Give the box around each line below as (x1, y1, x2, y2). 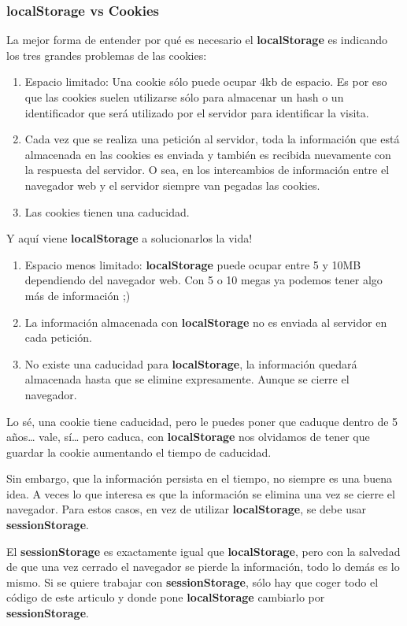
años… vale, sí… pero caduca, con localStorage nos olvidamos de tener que (6, 428, 370, 445)
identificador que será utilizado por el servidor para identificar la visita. (24, 104, 369, 120)
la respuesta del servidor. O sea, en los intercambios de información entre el (24, 161, 390, 178)
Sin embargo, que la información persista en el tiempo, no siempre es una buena (6, 470, 393, 487)
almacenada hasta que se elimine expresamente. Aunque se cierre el (24, 371, 350, 387)
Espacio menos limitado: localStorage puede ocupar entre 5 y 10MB (24, 256, 361, 272)
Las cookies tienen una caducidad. (24, 203, 190, 220)
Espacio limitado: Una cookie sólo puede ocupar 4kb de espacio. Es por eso (24, 73, 387, 90)
